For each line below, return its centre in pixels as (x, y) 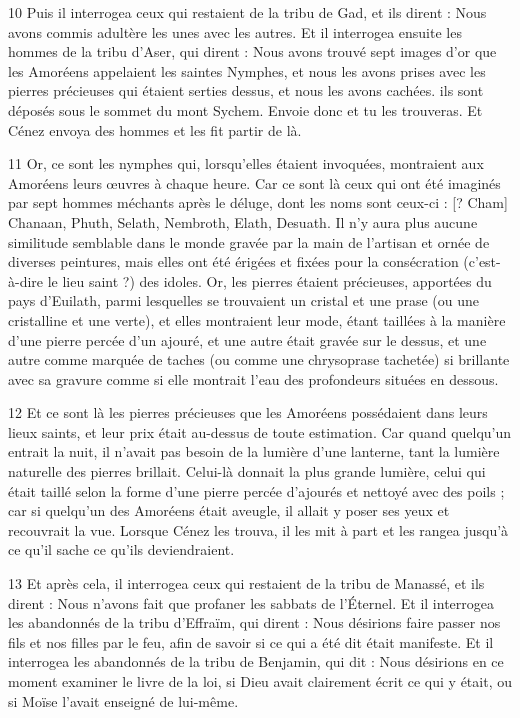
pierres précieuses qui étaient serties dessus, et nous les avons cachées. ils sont (246, 90)
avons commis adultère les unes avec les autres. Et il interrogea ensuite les (235, 31)
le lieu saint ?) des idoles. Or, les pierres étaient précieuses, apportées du (269, 280)
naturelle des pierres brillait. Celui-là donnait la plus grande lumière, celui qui (247, 471)
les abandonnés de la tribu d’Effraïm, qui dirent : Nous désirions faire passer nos (254, 622)
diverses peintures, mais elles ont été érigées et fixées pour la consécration (233, 261)
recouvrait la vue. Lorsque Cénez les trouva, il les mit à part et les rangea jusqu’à (258, 529)
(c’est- (482, 261)
